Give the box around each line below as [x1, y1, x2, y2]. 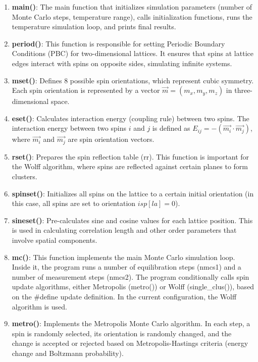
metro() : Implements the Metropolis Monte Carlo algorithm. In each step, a [12, 318, 250, 329]
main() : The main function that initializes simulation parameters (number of [12, 2, 252, 12]
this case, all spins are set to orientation [12, 198, 136, 209]
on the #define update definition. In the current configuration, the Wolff [12, 291, 237, 301]
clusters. [12, 171, 37, 181]
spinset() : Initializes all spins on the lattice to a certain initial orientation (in [12, 188, 254, 198]
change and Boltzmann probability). [12, 347, 124, 358]
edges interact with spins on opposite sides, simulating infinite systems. [12, 58, 232, 68]
